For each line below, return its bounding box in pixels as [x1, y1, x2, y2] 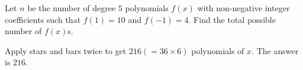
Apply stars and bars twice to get [5, 44, 127, 56]
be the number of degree [27, 2, 116, 14]
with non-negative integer [197, 2, 290, 14]
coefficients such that [5, 13, 81, 25]
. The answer [252, 44, 299, 56]
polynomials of [191, 44, 244, 56]
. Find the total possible [188, 13, 276, 25]
